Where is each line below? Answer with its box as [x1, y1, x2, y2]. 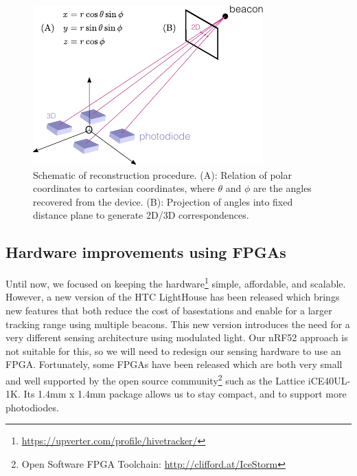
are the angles [253, 181, 312, 195]
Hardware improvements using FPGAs [5, 241, 286, 263]
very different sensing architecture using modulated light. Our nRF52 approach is [5, 330, 348, 345]
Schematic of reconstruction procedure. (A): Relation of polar [33, 167, 292, 182]
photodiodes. [5, 400, 59, 414]
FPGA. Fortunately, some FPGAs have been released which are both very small [5, 357, 343, 371]
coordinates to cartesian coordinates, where [33, 181, 215, 195]
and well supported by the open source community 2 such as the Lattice [5, 371, 306, 387]
